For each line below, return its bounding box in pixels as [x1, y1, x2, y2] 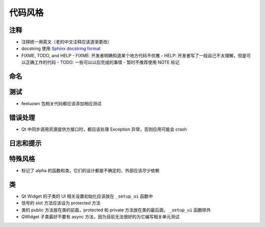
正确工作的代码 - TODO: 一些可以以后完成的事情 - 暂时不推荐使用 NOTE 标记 [25, 59, 180, 66]
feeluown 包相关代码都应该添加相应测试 [21, 101, 102, 107]
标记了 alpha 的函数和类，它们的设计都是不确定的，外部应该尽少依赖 [21, 167, 159, 173]
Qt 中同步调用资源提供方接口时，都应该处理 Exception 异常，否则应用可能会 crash [21, 126, 187, 132]
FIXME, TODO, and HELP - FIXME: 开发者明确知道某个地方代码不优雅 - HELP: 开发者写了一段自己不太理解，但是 [21, 52, 247, 58]
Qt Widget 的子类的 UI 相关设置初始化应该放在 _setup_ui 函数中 [21, 193, 153, 199]
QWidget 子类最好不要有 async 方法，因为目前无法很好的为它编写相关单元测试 [21, 214, 180, 220]
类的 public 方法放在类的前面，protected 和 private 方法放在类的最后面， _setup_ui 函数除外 [21, 207, 211, 213]
